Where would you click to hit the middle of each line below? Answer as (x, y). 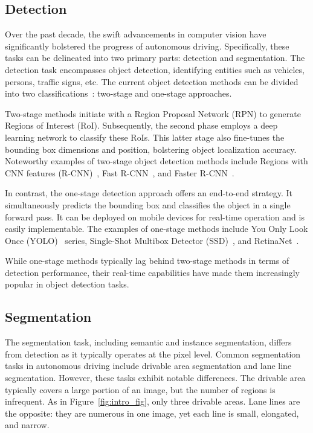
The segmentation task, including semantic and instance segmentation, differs (148, 342)
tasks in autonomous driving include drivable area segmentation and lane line (148, 366)
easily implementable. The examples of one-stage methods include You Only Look (156, 229)
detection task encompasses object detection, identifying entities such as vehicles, (155, 69)
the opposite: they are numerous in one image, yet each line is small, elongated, (152, 413)
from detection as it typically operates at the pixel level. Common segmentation (153, 354)
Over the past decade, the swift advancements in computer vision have (136, 34)
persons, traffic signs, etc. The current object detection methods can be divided (152, 81)
